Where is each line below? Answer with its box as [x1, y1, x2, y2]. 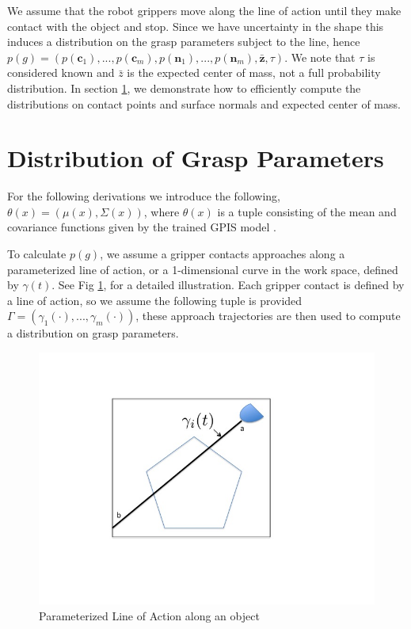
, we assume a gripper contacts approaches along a [100, 246, 345, 262]
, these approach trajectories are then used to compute [135, 307, 401, 324]
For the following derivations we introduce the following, [7, 188, 280, 204]
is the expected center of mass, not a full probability [127, 64, 381, 81]
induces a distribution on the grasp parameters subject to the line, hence [7, 33, 360, 50]
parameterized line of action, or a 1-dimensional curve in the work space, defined [7, 261, 398, 277]
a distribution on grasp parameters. [7, 325, 179, 341]
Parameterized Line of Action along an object [39, 607, 260, 623]
